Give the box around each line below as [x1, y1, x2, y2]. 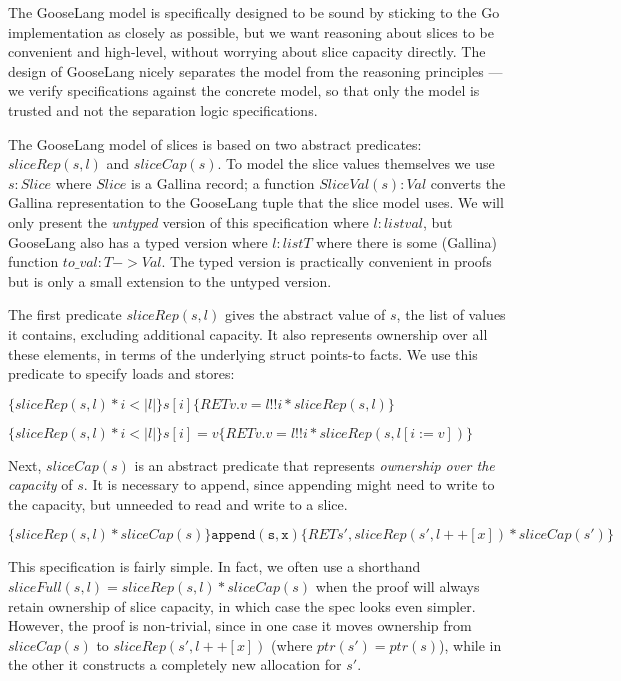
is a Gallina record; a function [131, 172, 315, 193]
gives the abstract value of [224, 304, 386, 325]
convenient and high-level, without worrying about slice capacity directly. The [8, 41, 486, 62]
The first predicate [8, 304, 122, 325]
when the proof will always [315, 576, 480, 597]
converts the [430, 172, 506, 193]
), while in [439, 634, 502, 655]
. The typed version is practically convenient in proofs [161, 251, 492, 272]
